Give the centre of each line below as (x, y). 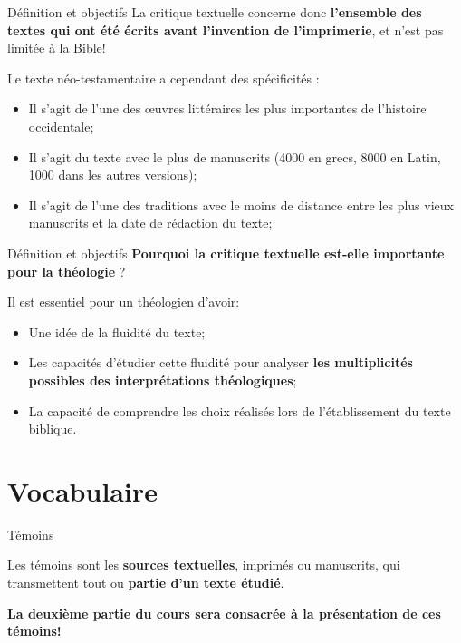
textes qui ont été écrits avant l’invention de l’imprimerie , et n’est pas (226, 29)
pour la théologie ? (67, 271)
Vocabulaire (82, 490)
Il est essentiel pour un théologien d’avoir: (124, 302)
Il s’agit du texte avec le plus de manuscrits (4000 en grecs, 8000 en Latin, (235, 156)
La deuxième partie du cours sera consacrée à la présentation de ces (224, 613)
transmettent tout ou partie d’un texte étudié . (146, 582)
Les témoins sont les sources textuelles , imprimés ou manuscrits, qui (204, 565)
